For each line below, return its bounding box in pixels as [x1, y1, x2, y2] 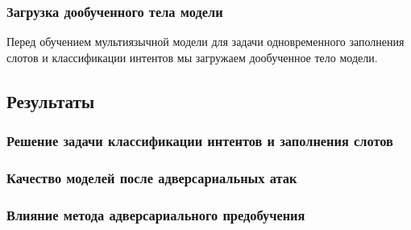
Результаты [6, 88, 95, 113]
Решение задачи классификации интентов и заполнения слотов [6, 131, 393, 151]
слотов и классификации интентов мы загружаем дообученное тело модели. [6, 48, 378, 65]
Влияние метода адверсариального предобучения [6, 204, 305, 224]
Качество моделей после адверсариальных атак [6, 167, 297, 187]
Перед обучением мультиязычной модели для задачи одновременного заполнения [6, 33, 405, 50]
